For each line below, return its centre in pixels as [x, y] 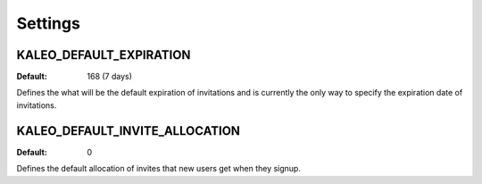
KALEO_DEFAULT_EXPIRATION [104, 55]
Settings [48, 23]
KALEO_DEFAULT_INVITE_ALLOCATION [129, 131]
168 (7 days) [110, 77]
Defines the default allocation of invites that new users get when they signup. [158, 169]
